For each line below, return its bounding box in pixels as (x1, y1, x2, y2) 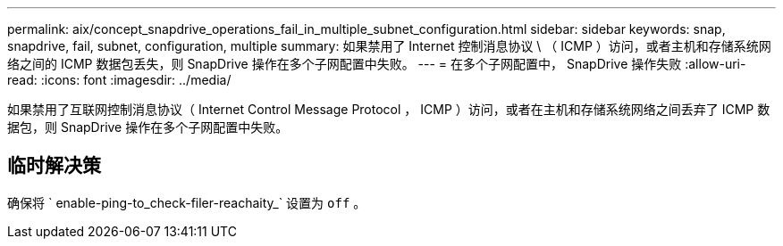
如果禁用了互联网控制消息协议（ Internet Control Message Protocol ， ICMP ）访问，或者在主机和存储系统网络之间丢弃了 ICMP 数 (7, 102, 770, 117)
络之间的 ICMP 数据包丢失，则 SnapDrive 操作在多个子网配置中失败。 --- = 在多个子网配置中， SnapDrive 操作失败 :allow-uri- (7, 56, 746, 71)
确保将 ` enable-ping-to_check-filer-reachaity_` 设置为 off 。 (7, 194, 366, 210)
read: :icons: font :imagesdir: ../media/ (7, 72, 232, 87)
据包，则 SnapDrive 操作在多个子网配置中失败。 (7, 119, 289, 135)
